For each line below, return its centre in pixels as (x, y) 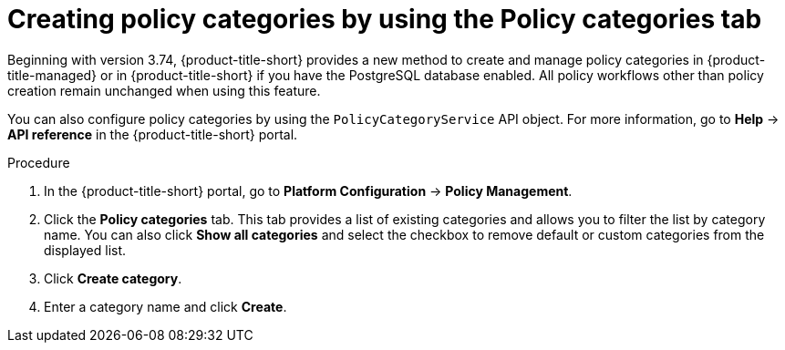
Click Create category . (113, 278)
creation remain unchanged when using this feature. (164, 90)
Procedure (39, 162)
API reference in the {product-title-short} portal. (153, 134)
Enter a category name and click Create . (165, 306)
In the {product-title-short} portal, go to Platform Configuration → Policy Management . (308, 190)
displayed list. (85, 250)
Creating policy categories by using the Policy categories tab (385, 19)
